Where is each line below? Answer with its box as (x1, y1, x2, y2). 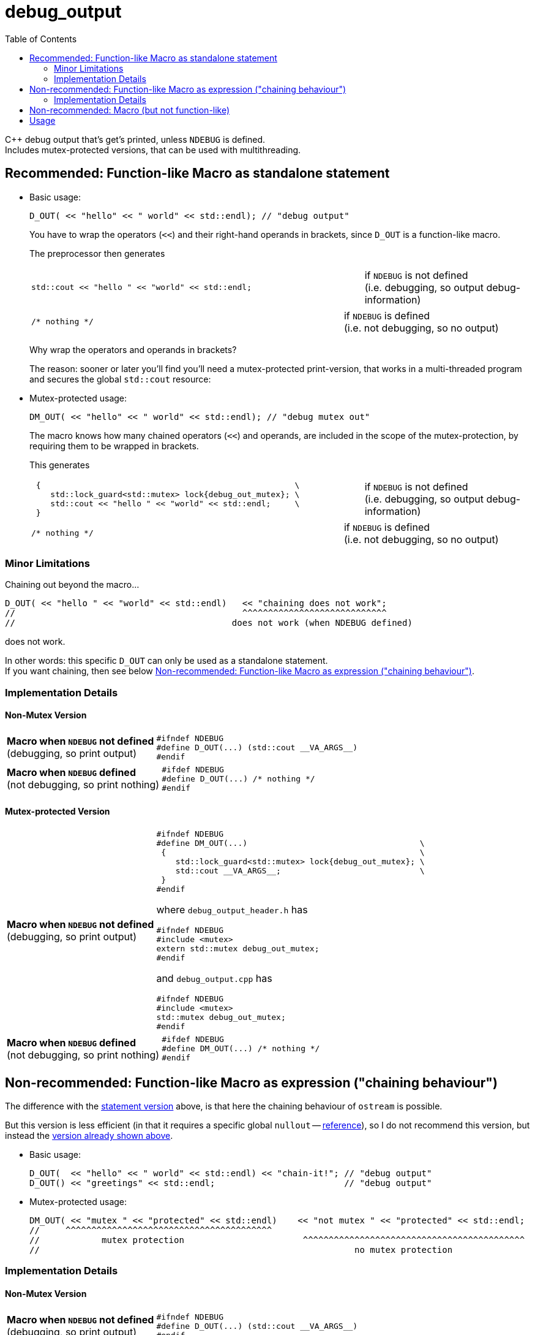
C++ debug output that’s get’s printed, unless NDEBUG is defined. (5, 134, 266, 145)
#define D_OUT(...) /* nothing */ (162, 774, 315, 783)
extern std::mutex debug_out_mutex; (156, 944, 320, 954)
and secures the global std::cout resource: (29, 373, 211, 384)
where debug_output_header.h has (156, 903, 308, 916)
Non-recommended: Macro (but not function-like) (29, 104, 230, 115)
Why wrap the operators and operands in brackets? (29, 344, 237, 355)
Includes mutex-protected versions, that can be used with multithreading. (5, 144, 301, 155)
